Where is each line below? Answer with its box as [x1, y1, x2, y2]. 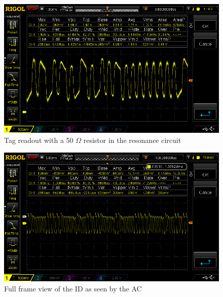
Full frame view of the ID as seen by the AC [4, 283, 142, 293]
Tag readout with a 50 [4, 134, 73, 145]
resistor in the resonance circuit [83, 134, 181, 145]
